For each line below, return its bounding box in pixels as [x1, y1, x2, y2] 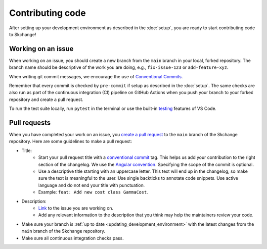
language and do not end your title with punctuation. [38, 182, 145, 188]
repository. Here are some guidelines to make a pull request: [9, 139, 132, 145]
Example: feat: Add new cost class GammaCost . [38, 189, 148, 195]
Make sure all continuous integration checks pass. [21, 235, 124, 241]
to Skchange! [9, 31, 37, 37]
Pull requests [9, 119, 51, 127]
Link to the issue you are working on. [38, 205, 114, 211]
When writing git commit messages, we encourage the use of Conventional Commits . [9, 73, 183, 79]
